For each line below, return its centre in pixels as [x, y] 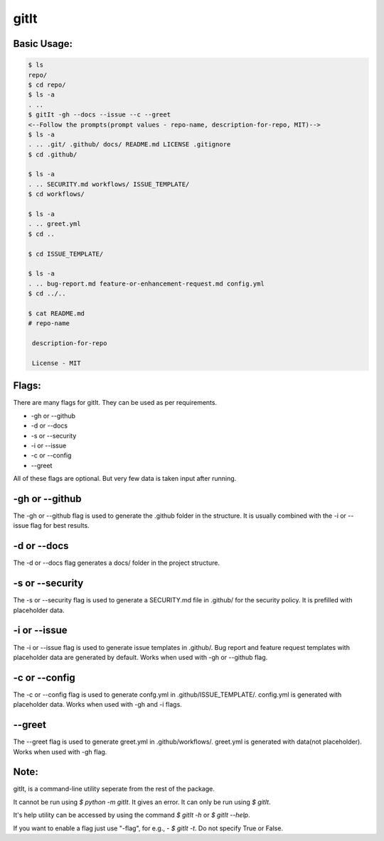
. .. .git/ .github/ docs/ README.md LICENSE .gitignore [129, 145]
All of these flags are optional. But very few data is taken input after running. [125, 479]
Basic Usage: [43, 44]
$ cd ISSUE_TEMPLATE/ [66, 254]
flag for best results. [60, 526]
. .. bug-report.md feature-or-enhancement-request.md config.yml [146, 283]
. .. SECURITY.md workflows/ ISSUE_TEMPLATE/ [109, 184]
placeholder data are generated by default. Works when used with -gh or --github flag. [140, 657]
